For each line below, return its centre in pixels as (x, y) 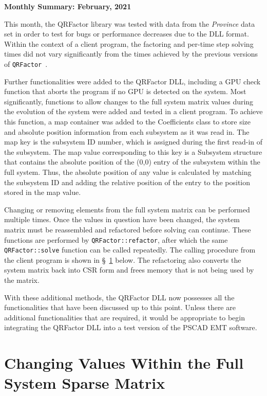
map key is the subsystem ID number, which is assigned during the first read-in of (133, 142)
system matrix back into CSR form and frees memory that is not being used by (129, 270)
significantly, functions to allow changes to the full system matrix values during (129, 101)
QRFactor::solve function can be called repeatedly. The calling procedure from (130, 250)
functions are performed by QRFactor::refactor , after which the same (116, 239)
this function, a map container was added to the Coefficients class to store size (128, 121)
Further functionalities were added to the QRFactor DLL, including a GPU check (132, 81)
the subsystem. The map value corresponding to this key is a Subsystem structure (133, 151)
